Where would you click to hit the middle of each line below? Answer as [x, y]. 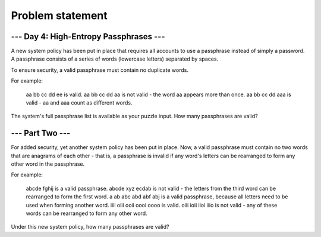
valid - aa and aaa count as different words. [79, 103]
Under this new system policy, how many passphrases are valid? [90, 227]
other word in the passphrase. [48, 164]
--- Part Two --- [41, 133]
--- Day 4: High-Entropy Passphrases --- [88, 37]
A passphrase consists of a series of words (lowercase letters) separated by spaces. [115, 59]
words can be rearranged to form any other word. [86, 213]
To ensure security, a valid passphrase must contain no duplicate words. [100, 70]
